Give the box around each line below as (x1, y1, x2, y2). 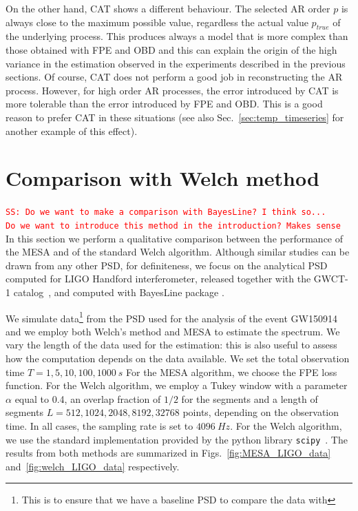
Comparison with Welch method (6, 164, 319, 192)
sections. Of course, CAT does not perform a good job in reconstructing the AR (6, 70, 343, 84)
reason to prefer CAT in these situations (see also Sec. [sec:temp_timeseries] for (6, 109, 344, 124)
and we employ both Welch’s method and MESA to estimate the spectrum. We (6, 324, 340, 338)
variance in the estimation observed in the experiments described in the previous (6, 56, 346, 70)
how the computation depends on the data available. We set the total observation (6, 351, 350, 365)
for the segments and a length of (181, 391, 318, 406)
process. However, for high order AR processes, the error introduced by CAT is (6, 83, 339, 97)
